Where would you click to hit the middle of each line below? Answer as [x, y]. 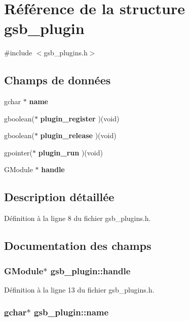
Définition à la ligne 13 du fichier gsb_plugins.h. [79, 289]
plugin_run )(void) [70, 152]
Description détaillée [59, 197]
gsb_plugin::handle [90, 270]
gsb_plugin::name [71, 312]
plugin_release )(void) [78, 135]
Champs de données [58, 80]
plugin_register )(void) [80, 118]
